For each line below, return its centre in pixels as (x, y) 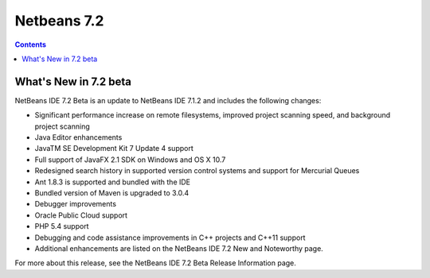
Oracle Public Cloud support (81, 215)
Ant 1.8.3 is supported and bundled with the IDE (113, 182)
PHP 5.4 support (62, 226)
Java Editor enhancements (78, 137)
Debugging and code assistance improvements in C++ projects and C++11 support (170, 237)
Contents (31, 44)
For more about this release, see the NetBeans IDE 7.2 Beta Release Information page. (155, 263)
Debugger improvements (76, 204)
